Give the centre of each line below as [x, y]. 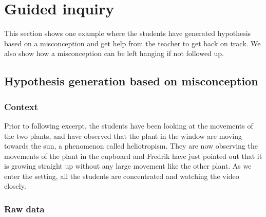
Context [21, 106]
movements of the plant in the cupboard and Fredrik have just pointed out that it [133, 156]
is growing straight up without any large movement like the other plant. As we [128, 166]
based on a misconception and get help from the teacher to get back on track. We [132, 43]
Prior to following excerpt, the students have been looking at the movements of [129, 125]
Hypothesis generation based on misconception [131, 81]
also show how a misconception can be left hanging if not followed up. [114, 53]
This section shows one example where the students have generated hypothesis [128, 33]
